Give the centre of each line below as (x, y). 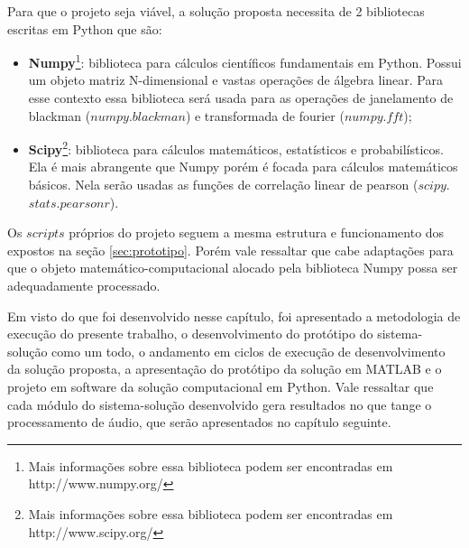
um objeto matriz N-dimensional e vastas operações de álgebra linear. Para (235, 80)
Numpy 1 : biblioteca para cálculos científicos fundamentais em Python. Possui (245, 61)
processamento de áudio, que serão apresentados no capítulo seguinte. (199, 422)
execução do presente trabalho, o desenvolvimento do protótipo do (190, 334)
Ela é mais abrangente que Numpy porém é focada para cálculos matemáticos (243, 167)
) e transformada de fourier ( (265, 115)
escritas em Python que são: (85, 28)
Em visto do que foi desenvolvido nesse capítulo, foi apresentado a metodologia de (234, 316)
